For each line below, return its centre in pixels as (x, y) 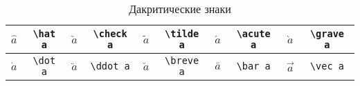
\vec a (327, 66)
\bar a (253, 66)
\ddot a (110, 66)
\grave (327, 34)
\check (110, 34)
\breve (182, 61)
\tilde (182, 34)
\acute (253, 34)
